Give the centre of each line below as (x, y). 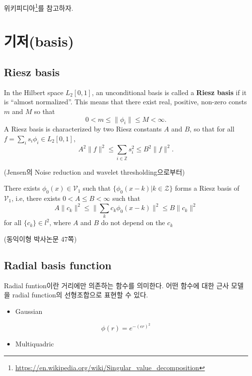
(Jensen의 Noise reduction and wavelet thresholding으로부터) (94, 172)
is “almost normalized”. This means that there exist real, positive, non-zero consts (126, 102)
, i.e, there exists (36, 198)
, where (60, 222)
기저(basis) (39, 41)
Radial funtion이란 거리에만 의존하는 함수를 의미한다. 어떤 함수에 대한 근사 (117, 285)
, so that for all (212, 129)
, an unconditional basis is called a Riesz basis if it (169, 92)
